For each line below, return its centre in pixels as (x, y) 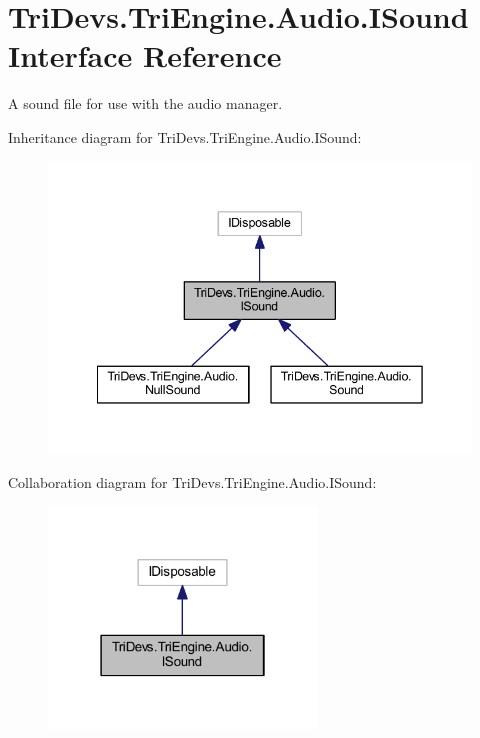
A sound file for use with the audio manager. (145, 103)
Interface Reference (145, 55)
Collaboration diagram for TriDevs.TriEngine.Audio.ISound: (192, 481)
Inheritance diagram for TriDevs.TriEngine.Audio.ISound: (185, 136)
